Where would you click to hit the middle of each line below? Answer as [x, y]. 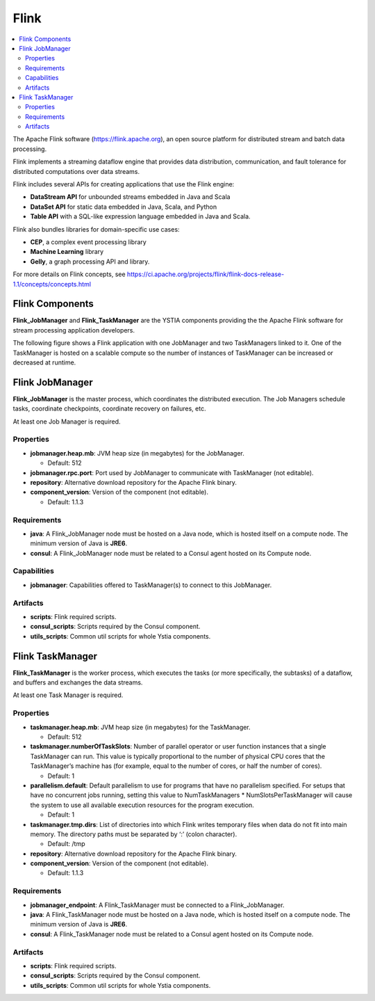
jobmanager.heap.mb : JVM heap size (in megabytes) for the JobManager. [137, 453]
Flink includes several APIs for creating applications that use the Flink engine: [124, 184]
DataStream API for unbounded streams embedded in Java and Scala [130, 197]
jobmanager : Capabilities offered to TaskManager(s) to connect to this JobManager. [151, 585]
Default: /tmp [66, 844]
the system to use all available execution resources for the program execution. [142, 805]
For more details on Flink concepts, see [69, 274]
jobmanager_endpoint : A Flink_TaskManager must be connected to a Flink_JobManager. [157, 905]
